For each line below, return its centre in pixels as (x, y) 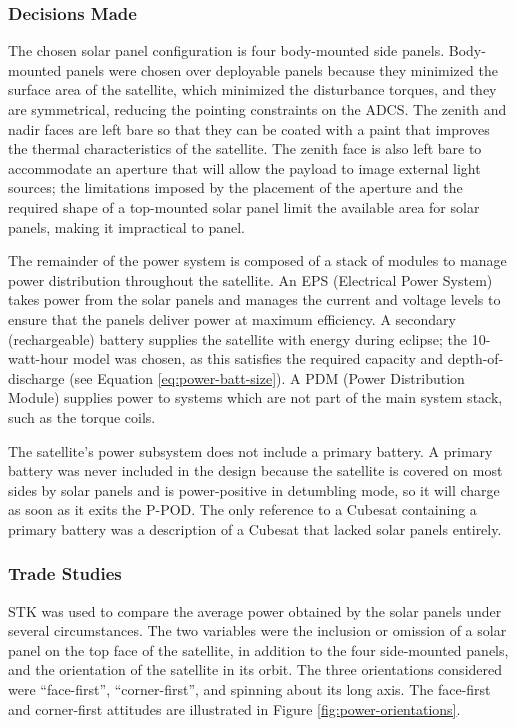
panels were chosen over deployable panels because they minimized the (281, 69)
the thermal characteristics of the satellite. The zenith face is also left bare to (245, 148)
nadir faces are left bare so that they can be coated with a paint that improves (249, 128)
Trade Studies (65, 573)
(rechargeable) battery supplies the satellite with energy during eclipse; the (238, 338)
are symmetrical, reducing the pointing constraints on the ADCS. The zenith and (257, 109)
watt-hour (38, 358)
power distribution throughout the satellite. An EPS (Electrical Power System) (250, 279)
